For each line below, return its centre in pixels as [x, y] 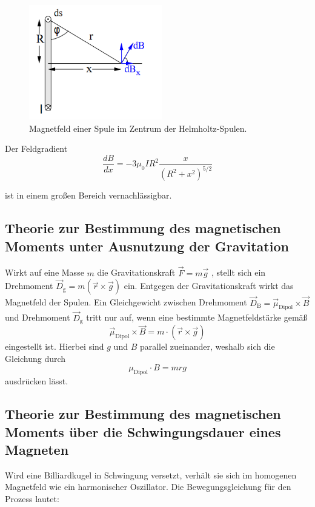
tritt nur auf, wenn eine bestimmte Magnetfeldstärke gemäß [197, 317]
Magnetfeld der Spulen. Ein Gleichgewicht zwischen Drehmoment [126, 302]
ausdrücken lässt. [37, 381]
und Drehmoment [38, 317]
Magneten [37, 450]
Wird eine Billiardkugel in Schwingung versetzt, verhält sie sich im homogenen [151, 475]
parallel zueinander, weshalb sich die [207, 346]
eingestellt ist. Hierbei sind [55, 346]
